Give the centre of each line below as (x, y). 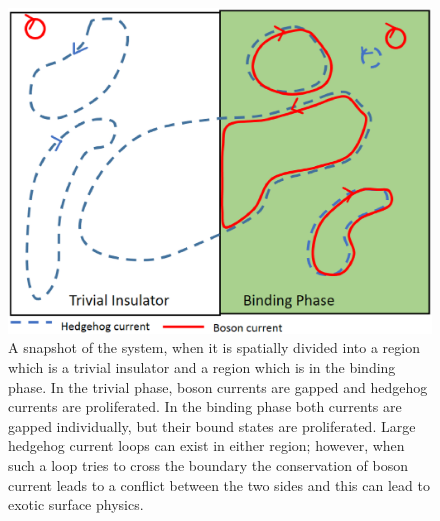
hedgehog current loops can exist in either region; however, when (206, 445)
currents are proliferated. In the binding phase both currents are (205, 406)
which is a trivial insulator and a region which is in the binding (202, 367)
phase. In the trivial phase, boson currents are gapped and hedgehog (218, 386)
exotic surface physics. (76, 504)
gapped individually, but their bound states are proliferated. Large (212, 425)
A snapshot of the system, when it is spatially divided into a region (214, 347)
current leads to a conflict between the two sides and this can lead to (219, 484)
